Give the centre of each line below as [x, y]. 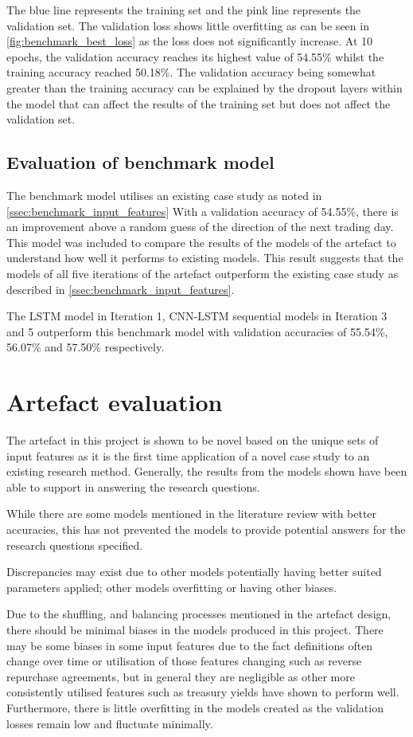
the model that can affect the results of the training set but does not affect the [199, 103]
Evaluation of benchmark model [140, 162]
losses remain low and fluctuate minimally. [110, 723]
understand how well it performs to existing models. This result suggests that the [205, 258]
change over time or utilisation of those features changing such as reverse [184, 661]
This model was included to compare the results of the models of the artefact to [201, 242]
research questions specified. [75, 545]
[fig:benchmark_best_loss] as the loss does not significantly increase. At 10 [190, 41]
